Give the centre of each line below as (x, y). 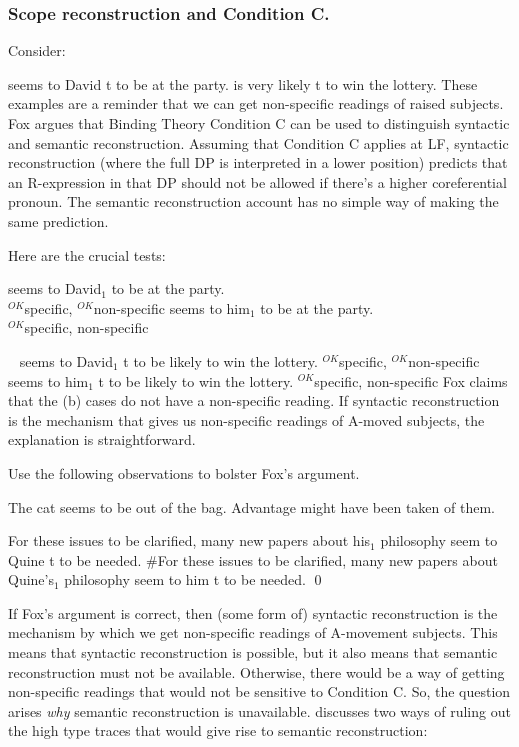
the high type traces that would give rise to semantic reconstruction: (218, 730)
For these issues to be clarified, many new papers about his (189, 540)
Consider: (37, 50)
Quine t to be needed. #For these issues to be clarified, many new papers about (253, 559)
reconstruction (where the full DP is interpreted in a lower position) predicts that (258, 162)
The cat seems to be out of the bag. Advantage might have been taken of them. (251, 506)
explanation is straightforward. (102, 439)
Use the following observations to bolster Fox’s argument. (184, 472)
